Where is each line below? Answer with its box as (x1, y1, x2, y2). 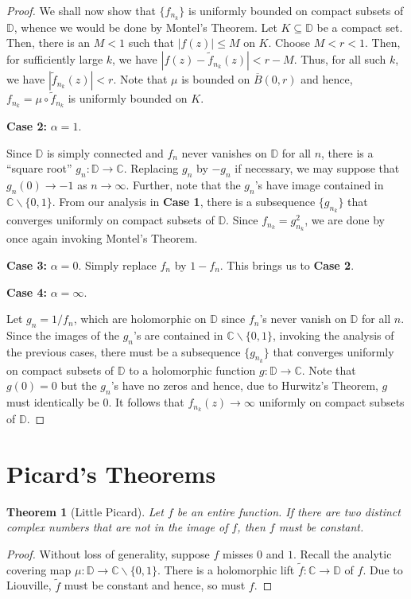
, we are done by (304, 212, 385, 228)
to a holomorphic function (129, 361, 256, 378)
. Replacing (123, 160, 179, 177)
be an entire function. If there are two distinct (176, 503, 401, 519)
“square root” (6, 160, 72, 177)
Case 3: (6, 256, 48, 273)
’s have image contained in (254, 177, 384, 193)
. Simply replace (78, 256, 157, 273)
